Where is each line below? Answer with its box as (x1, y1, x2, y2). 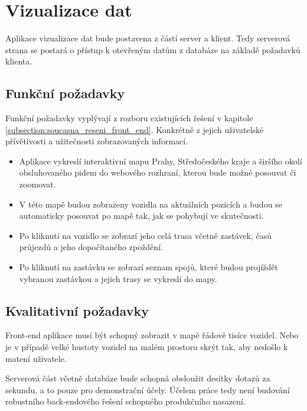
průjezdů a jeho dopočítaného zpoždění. (19, 241, 163, 253)
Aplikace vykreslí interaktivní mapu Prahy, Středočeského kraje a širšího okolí (19, 154, 302, 167)
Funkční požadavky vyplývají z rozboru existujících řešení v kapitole (5, 112, 253, 124)
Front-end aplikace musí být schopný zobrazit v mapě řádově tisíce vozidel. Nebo (5, 329, 299, 341)
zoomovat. (19, 178, 56, 190)
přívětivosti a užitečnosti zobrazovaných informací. (5, 135, 188, 147)
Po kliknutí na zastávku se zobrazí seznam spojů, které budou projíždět (19, 261, 278, 273)
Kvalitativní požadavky (5, 301, 149, 319)
